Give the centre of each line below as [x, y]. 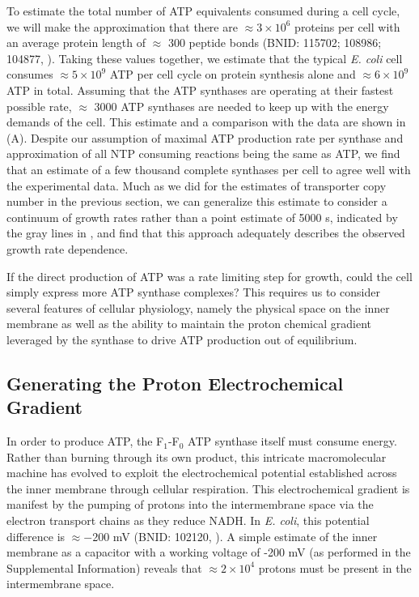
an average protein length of [76, 43]
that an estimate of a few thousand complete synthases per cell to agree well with [209, 169]
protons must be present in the [335, 567]
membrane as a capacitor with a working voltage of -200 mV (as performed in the [209, 552]
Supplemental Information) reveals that [104, 567]
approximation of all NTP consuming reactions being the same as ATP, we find [203, 154]
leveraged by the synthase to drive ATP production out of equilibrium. [182, 339]
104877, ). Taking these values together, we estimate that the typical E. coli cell [205, 58]
